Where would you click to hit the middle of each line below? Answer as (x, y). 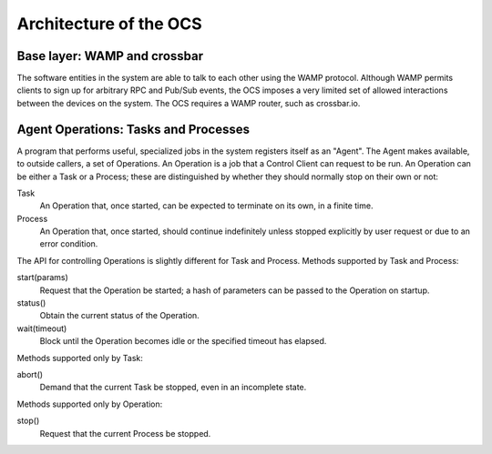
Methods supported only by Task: (80, 358)
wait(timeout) (42, 328)
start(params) (42, 277)
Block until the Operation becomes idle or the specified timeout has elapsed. (183, 341)
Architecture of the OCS (109, 24)
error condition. (69, 244)
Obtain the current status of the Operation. (119, 316)
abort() (30, 374)
